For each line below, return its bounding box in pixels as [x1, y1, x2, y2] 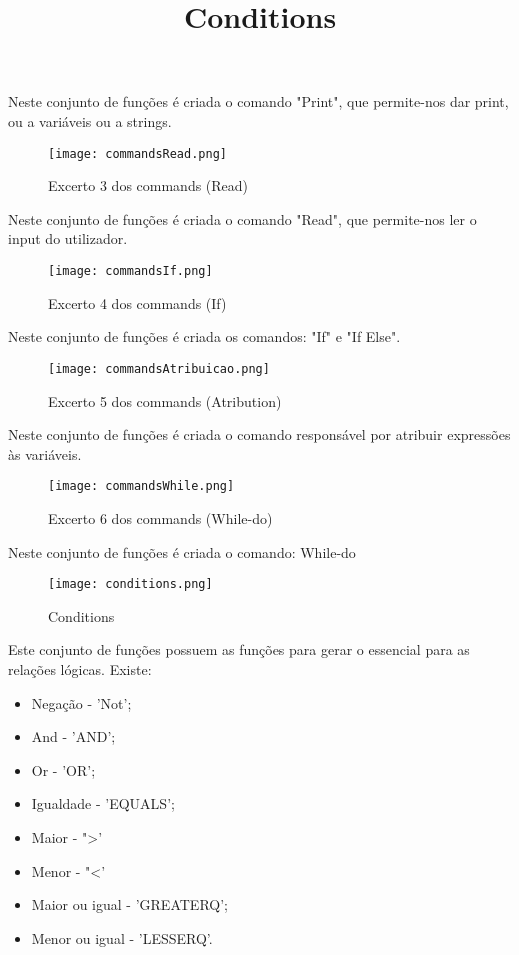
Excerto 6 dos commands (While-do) [48, 507, 273, 528]
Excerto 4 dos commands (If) [48, 292, 227, 313]
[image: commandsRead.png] [48, 146, 227, 161]
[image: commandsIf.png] [48, 264, 213, 278]
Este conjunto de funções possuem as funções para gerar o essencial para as [8, 639, 470, 660]
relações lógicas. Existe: [8, 658, 152, 679]
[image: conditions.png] [48, 577, 213, 592]
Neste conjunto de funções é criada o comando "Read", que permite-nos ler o [8, 208, 477, 229]
